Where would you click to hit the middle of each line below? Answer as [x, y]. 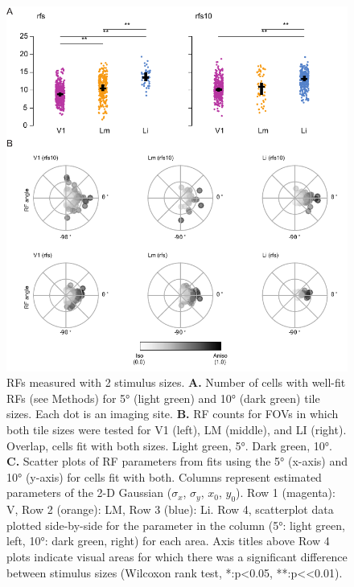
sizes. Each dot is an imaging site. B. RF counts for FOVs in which [173, 414]
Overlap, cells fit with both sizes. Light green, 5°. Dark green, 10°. [169, 445]
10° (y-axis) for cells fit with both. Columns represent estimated [164, 476]
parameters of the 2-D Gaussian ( [89, 493]
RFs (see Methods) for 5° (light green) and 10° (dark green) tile [163, 398]
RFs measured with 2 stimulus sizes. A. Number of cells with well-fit [176, 382]
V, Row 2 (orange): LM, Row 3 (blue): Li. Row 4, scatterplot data [170, 509]
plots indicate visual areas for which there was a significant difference [177, 556]
